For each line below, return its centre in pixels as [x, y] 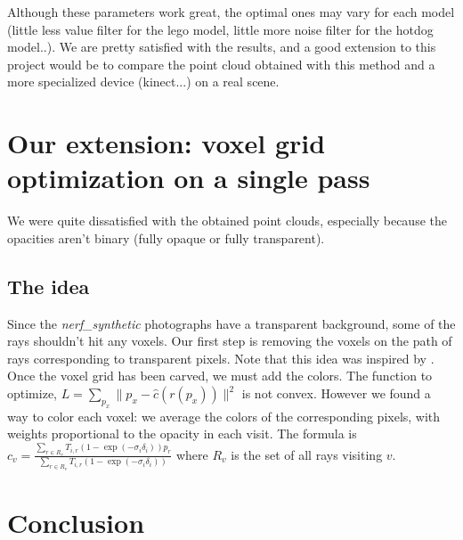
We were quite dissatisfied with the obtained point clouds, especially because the [227, 221]
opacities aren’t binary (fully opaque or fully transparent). [166, 237]
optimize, [32, 393]
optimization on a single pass [189, 178]
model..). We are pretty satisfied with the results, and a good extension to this [222, 47]
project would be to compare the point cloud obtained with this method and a [221, 64]
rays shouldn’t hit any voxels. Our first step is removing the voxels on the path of [230, 341]
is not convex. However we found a [336, 393]
